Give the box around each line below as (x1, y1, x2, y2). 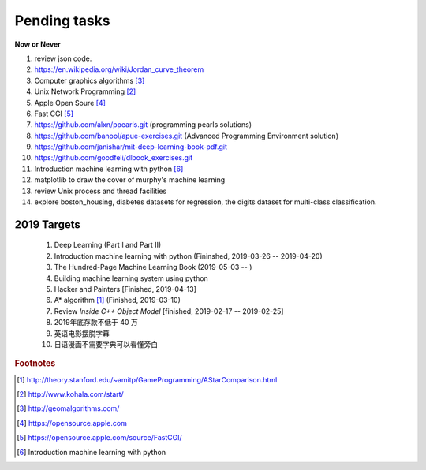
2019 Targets (14, 218, 80, 231)
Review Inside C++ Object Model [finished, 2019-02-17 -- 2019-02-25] (54, 306, 284, 315)
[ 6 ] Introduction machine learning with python (17, 447, 166, 457)
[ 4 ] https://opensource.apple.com (17, 418, 128, 427)
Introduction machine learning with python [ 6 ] (34, 164, 184, 173)
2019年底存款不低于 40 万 (54, 318, 138, 327)
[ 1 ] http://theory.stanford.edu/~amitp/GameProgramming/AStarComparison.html (17, 375, 278, 384)
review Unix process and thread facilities (34, 186, 167, 196)
